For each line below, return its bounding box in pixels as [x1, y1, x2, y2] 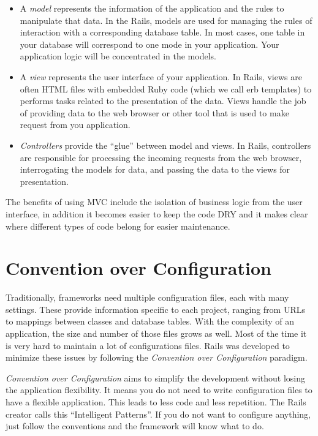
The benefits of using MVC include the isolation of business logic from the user [6, 195, 303, 208]
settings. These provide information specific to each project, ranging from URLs [6, 303, 306, 315]
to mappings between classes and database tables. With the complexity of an [6, 315, 294, 328]
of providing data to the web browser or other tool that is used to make [20, 106, 289, 119]
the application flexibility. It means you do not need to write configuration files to [6, 383, 312, 396]
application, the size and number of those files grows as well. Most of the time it [6, 327, 307, 339]
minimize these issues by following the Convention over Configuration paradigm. [6, 351, 308, 364]
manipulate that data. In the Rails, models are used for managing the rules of [20, 13, 312, 26]
